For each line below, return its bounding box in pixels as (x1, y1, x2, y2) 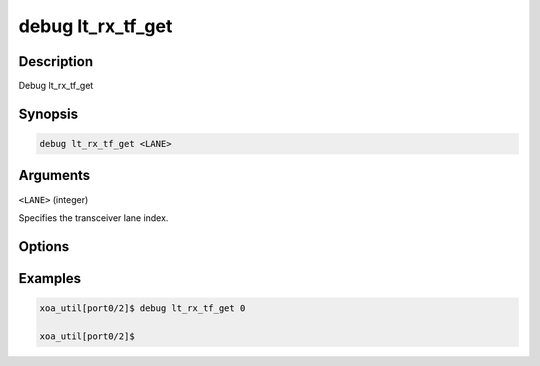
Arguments (18, 167, 91, 184)
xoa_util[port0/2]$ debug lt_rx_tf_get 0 (39, 302, 246, 314)
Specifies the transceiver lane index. (18, 211, 169, 224)
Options (18, 238, 70, 255)
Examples (18, 270, 82, 287)
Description (18, 53, 94, 70)
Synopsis (18, 105, 79, 122)
